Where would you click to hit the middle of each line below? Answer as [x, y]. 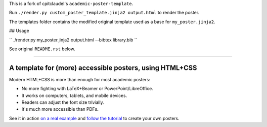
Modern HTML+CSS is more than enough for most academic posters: [80, 79]
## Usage [19, 31]
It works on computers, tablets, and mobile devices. [74, 95]
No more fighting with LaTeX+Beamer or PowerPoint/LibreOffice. [87, 89]
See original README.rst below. [42, 49]
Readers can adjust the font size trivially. [63, 102]
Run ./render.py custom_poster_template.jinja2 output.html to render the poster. [104, 13]
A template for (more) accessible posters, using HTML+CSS [103, 68]
